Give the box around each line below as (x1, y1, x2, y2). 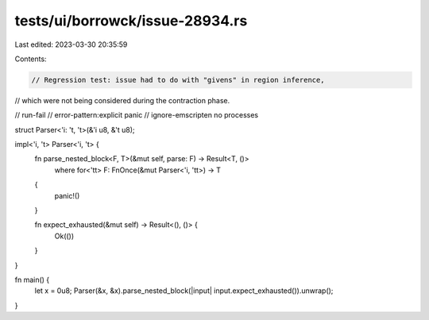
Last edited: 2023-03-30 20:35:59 (14, 40, 128, 49)
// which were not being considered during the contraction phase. (14, 95, 230, 105)
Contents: (14, 54, 47, 64)
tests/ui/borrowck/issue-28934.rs (14, 12, 248, 29)
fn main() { (14, 275, 50, 284)
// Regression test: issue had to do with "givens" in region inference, (31, 75, 325, 84)
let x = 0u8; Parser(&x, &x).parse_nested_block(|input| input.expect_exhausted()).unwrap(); (34, 286, 334, 295)
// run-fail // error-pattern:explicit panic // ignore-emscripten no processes (14, 110, 258, 120)
